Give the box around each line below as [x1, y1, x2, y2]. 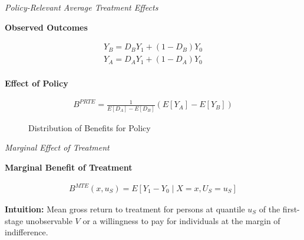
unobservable [25, 214, 72, 226]
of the [259, 203, 280, 215]
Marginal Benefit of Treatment [5, 161, 133, 173]
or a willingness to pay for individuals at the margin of [82, 214, 280, 226]
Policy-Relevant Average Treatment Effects [5, 1, 158, 13]
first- [282, 203, 300, 215]
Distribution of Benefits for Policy [28, 121, 151, 134]
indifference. [5, 226, 48, 238]
